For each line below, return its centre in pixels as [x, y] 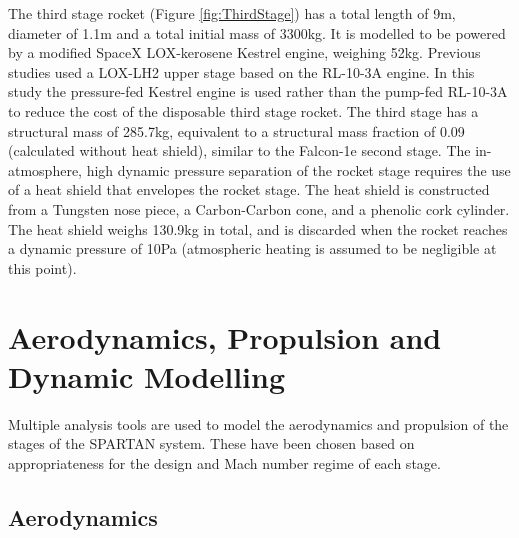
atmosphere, [45, 169]
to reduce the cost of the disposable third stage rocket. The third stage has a [243, 110]
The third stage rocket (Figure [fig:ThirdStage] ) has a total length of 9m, [232, 13]
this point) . [42, 267]
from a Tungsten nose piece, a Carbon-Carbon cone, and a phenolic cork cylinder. [259, 208]
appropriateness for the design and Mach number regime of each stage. [224, 462]
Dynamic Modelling [147, 375]
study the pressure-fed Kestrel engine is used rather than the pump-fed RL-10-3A [258, 91]
